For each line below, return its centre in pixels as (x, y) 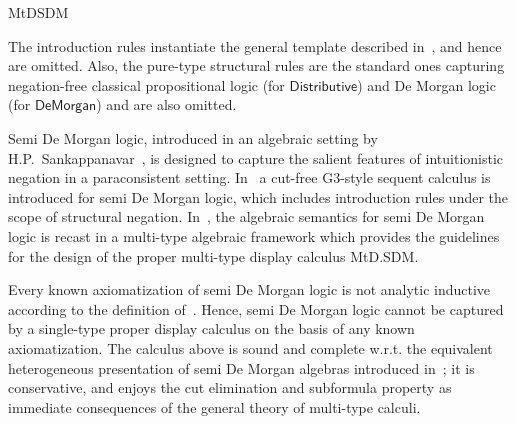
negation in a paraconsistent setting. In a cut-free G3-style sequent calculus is (249, 177)
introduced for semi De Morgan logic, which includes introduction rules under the (258, 196)
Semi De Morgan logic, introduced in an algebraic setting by (193, 137)
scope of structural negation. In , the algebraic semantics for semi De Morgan (246, 216)
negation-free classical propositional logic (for (146, 84)
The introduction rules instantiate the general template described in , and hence (255, 45)
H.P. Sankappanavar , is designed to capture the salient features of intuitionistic (256, 157)
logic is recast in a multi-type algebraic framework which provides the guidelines (254, 235)
